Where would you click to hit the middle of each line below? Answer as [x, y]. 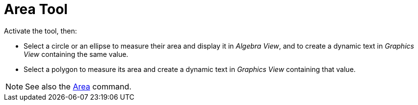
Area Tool [36, 9]
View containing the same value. [76, 54]
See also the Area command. [78, 86]
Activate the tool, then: [40, 31]
